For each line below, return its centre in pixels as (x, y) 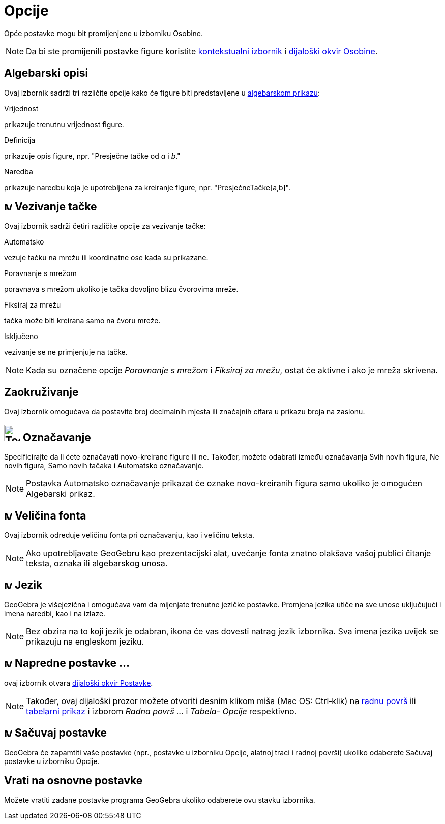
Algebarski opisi (46, 73)
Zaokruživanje (41, 392)
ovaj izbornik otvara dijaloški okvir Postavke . (79, 683)
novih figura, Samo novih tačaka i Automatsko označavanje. (104, 466)
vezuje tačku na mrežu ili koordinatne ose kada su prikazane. (106, 258)
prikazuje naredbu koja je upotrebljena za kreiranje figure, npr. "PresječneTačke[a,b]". (147, 187)
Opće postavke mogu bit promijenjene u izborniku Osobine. (104, 33)
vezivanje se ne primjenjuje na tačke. (66, 352)
